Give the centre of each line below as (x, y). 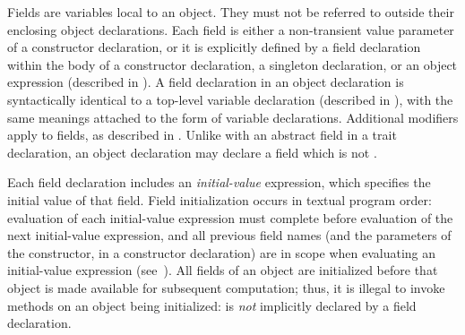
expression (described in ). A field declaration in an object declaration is (206, 82)
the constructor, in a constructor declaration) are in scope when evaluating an (222, 252)
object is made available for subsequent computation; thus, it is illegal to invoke (226, 287)
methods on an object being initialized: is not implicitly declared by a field (212, 305)
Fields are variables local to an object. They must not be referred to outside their (231, 12)
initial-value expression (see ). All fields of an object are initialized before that (223, 270)
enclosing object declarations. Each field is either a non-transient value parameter (231, 29)
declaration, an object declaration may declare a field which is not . (192, 152)
